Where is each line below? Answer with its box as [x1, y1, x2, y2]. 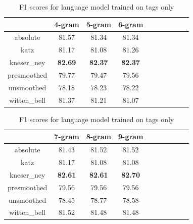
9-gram [118, 131, 143, 142]
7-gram [54, 131, 79, 142]
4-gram [54, 19, 79, 29]
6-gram [118, 19, 143, 29]
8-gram [86, 131, 111, 142]
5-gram [86, 19, 111, 29]
